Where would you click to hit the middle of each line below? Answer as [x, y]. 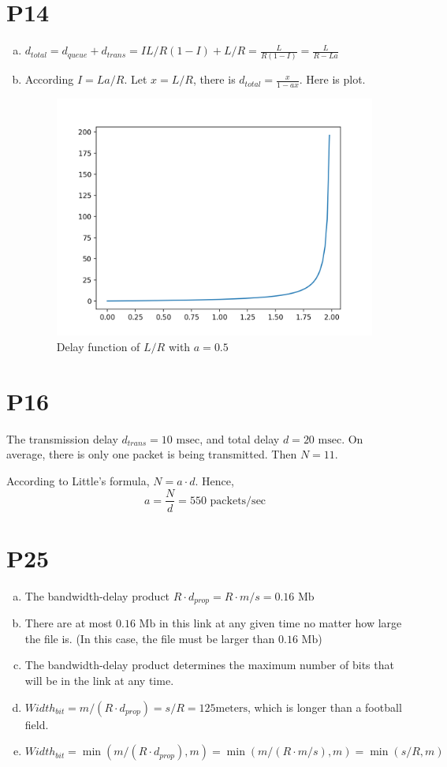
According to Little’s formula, [78, 480]
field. [37, 724]
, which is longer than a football [325, 707]
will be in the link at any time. [99, 680]
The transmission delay [62, 438]
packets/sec [238, 501]
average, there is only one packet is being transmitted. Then [152, 454]
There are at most [69, 623]
